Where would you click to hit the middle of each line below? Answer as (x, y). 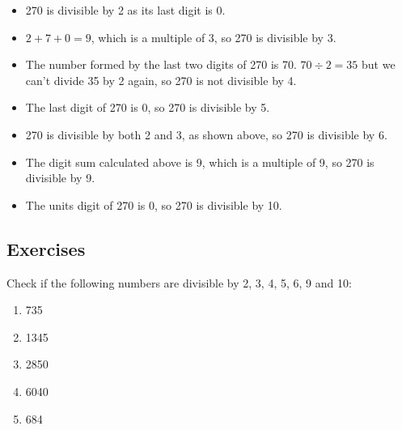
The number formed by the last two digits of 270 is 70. (161, 64)
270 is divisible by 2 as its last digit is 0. (125, 10)
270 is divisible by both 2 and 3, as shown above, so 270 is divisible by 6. (206, 134)
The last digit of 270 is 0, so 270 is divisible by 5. (148, 107)
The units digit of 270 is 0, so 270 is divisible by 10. (154, 204)
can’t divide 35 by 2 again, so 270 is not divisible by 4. (161, 80)
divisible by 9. (60, 178)
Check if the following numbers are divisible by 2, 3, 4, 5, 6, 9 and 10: (179, 282)
